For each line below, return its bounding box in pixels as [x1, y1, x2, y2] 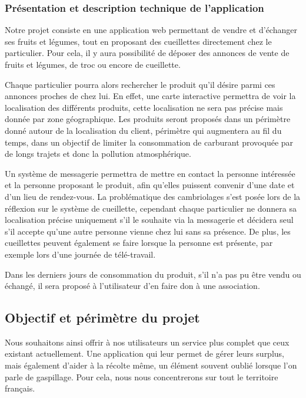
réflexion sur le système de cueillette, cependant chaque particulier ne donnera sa [5, 202, 297, 214]
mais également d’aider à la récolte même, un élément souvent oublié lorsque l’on [5, 359, 297, 371]
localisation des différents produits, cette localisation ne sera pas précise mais [5, 101, 283, 113]
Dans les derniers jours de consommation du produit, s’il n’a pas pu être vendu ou [5, 268, 301, 280]
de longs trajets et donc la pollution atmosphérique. [5, 147, 191, 160]
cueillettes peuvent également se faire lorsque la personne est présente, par [5, 236, 273, 249]
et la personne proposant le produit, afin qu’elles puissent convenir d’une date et [5, 179, 295, 191]
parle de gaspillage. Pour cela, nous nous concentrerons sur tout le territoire [5, 370, 278, 383]
